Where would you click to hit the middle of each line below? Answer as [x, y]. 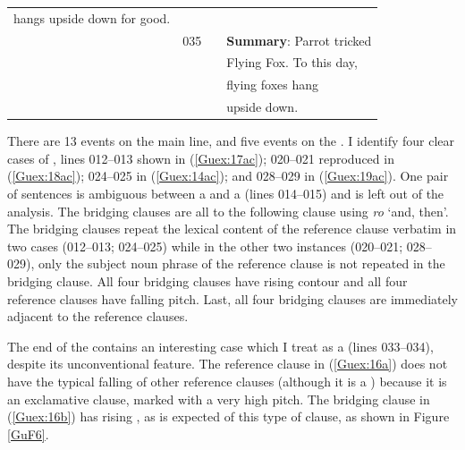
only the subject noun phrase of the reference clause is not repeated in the [241, 263]
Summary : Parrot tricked [299, 40]
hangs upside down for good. [92, 17]
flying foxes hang [272, 85]
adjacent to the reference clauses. [98, 316]
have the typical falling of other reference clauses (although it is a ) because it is [227, 381]
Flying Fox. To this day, [292, 62]
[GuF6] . [28, 433]
